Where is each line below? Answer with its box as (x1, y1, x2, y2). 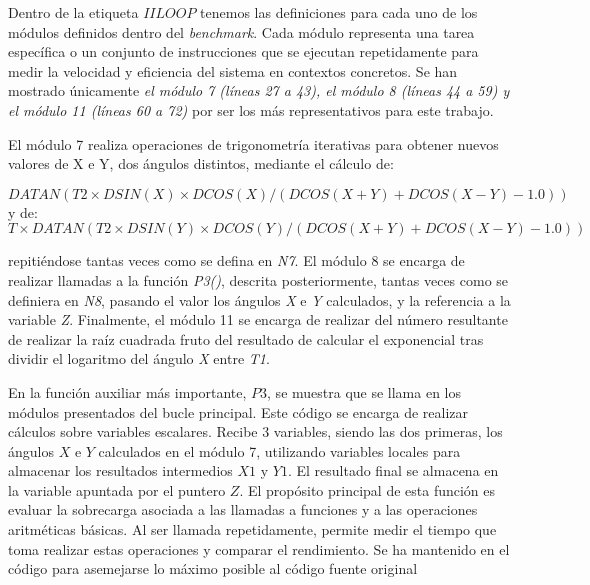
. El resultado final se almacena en (287, 460, 499, 481)
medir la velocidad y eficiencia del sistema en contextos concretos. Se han (8, 60, 458, 81)
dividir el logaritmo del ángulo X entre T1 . (8, 348, 270, 369)
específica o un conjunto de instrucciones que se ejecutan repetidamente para (8, 41, 479, 62)
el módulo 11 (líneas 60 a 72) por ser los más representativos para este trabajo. (8, 99, 494, 120)
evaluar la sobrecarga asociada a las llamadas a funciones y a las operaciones (8, 499, 478, 520)
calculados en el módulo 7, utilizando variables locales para (98, 440, 461, 461)
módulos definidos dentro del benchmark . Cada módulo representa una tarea (8, 21, 475, 42)
